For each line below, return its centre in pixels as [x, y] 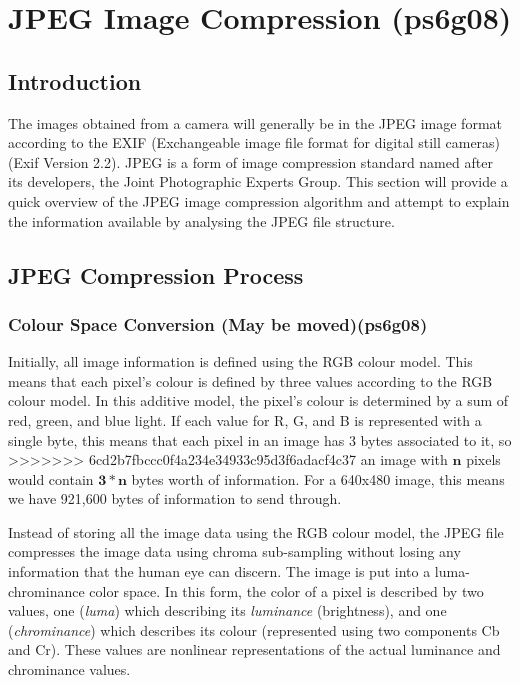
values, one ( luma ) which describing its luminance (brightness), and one [227, 610]
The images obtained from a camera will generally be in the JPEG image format [255, 122]
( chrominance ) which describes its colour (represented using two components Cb [254, 629]
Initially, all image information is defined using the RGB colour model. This [240, 361]
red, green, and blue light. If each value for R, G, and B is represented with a [245, 419]
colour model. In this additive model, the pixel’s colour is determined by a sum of [258, 400]
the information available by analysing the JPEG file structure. [201, 220]
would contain [51, 478]
